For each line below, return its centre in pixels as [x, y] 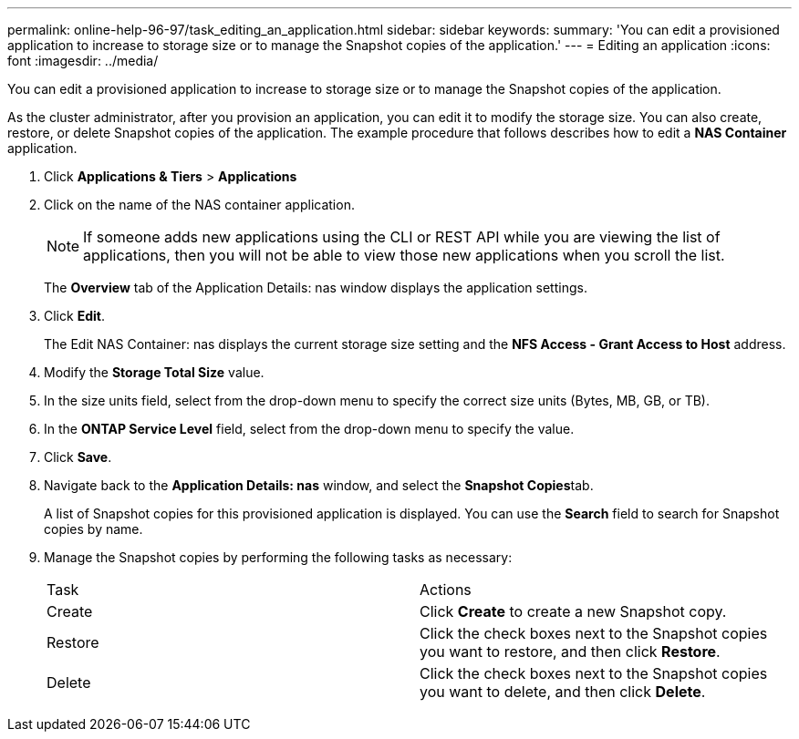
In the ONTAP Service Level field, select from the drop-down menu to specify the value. [309, 429]
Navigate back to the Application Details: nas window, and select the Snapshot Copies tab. [319, 485]
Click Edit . [74, 316]
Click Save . [78, 457]
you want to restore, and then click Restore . [570, 652]
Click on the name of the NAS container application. [199, 205]
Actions [446, 590]
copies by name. [93, 529]
